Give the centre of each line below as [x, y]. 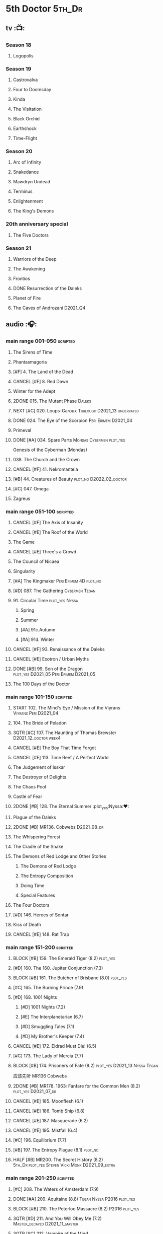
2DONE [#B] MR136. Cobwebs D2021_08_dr [58, 827]
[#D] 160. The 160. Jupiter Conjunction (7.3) [58, 968]
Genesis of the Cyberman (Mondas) [50, 450]
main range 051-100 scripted [40, 512]
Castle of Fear [27, 796]
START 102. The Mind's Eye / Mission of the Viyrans [67, 708]
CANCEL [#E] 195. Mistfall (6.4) [45, 1130]
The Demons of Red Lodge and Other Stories [60, 856]
